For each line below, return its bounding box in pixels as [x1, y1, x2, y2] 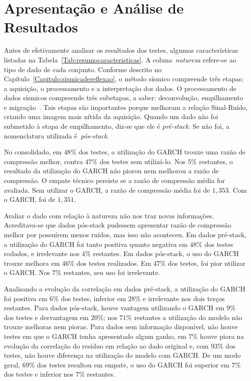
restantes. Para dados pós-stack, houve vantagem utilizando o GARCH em [4, 303, 224, 313]
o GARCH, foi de [4, 194, 56, 204]
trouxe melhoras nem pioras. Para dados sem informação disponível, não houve [4, 321, 238, 332]
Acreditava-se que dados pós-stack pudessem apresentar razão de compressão [4, 220, 232, 230]
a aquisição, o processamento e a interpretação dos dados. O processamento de [4, 83, 236, 93]
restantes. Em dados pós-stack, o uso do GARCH [93, 248, 239, 259]
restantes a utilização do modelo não [134, 312, 242, 322]
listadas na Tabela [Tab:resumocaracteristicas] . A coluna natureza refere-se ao [4, 54, 236, 64]
